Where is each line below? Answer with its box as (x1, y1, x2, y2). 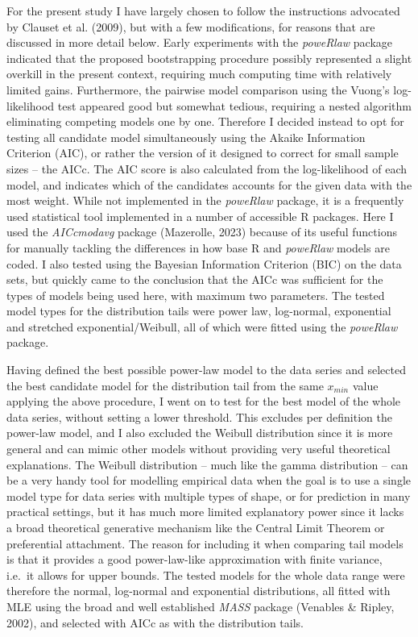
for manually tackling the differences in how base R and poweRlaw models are (6, 239, 390, 256)
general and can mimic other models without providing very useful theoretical (6, 440, 391, 457)
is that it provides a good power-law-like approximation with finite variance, (6, 551, 383, 568)
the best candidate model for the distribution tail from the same (6, 377, 324, 393)
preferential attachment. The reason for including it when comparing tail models (6, 535, 404, 552)
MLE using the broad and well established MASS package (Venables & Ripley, (6, 597, 395, 614)
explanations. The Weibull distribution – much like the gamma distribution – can (6, 456, 408, 473)
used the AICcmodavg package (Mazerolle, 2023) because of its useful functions (6, 223, 397, 240)
